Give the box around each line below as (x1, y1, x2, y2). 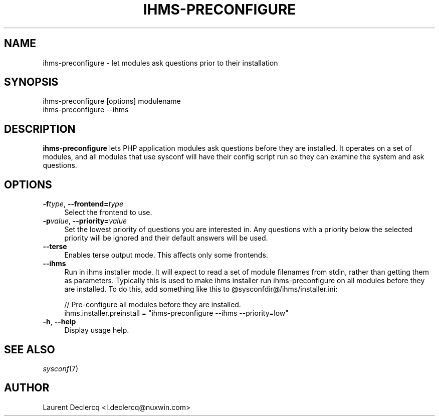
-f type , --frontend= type (43, 199, 123, 208)
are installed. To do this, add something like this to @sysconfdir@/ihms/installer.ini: (64, 285, 338, 294)
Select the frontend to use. (64, 208, 152, 217)
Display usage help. (64, 326, 129, 335)
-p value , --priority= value (43, 217, 127, 226)
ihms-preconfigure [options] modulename (43, 97, 181, 106)
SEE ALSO (4, 343, 55, 356)
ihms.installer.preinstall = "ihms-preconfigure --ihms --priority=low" (64, 309, 289, 318)
